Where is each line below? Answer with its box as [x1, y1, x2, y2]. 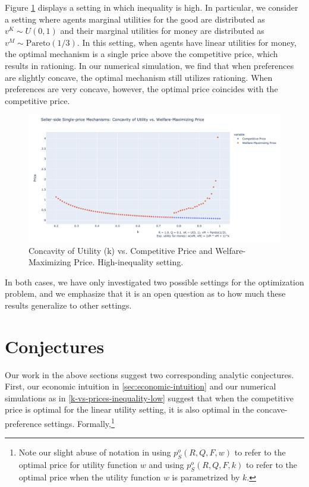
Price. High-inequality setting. [74, 256, 184, 268]
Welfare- [215, 244, 246, 256]
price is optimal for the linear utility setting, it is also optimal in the [5, 403, 254, 416]
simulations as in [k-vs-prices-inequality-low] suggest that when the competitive [5, 391, 294, 404]
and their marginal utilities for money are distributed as [60, 24, 264, 37]
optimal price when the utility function [18, 470, 161, 483]
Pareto [26, 39, 51, 48]
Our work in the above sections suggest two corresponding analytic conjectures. [5, 368, 294, 381]
